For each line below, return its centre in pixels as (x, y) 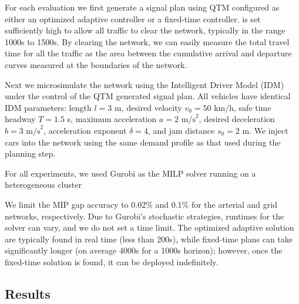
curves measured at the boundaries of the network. (96, 64)
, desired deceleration (237, 119)
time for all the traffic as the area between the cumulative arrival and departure (148, 53)
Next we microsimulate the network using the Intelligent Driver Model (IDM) (145, 84)
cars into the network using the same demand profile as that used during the (143, 142)
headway (20, 119)
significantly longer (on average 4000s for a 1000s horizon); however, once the (144, 250)
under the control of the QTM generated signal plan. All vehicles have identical (148, 96)
